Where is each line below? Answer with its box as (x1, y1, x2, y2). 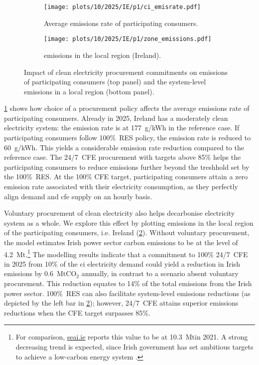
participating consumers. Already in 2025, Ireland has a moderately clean (4, 112, 228, 123)
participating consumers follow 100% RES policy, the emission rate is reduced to (4, 132, 251, 143)
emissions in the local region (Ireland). (44, 49, 161, 60)
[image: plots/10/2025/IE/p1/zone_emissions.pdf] (44, 35, 212, 43)
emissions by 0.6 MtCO (4, 268, 77, 279)
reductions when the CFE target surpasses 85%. (4, 307, 150, 318)
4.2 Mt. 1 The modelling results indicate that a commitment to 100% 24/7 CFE (4, 247, 248, 259)
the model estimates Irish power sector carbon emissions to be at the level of (4, 237, 238, 247)
